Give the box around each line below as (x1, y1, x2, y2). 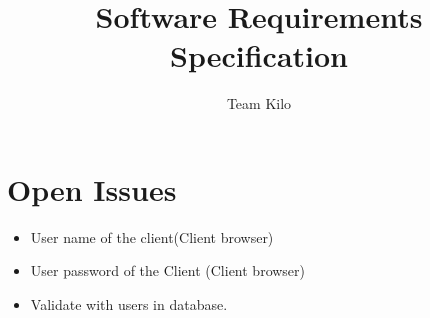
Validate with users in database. (30, 294, 228, 315)
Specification (170, 35, 348, 76)
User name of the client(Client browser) (30, 226, 274, 247)
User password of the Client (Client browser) (30, 260, 306, 281)
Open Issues (7, 168, 177, 209)
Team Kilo (226, 93, 292, 114)
